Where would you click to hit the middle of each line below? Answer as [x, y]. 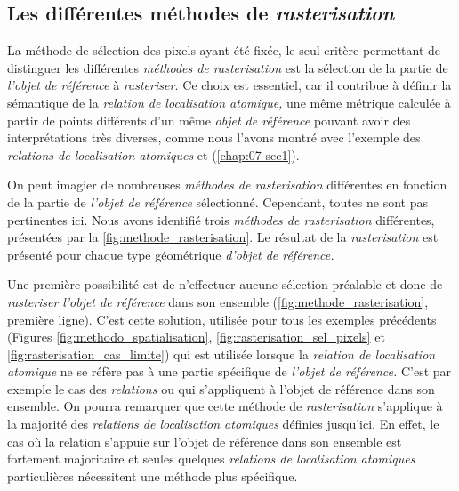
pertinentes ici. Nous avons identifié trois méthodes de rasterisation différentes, [221, 219]
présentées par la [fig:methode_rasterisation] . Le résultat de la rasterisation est [223, 237]
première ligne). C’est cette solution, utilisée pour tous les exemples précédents [222, 319]
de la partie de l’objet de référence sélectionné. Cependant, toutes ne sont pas [218, 201]
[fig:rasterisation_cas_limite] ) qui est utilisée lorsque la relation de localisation [221, 354]
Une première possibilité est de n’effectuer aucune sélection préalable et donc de [225, 284]
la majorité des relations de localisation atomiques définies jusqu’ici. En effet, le [223, 424]
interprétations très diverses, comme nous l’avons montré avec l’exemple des [214, 137]
